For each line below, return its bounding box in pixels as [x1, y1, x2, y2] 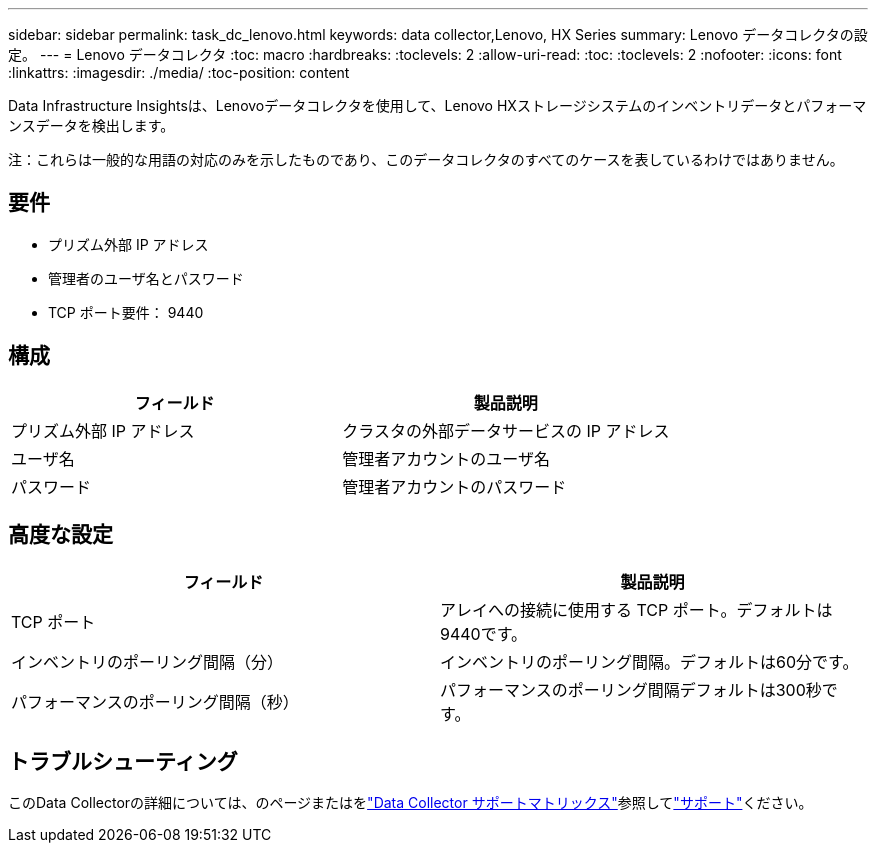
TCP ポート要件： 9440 [48, 303, 204, 321]
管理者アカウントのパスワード [342, 476, 567, 497]
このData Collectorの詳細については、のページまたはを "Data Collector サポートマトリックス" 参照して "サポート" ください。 [8, 794, 813, 812]
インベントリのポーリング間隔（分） [11, 651, 284, 672]
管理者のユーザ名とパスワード [48, 269, 244, 287]
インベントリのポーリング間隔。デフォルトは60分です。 [440, 651, 859, 672]
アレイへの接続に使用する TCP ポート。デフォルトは [440, 599, 833, 620]
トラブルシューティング [8, 748, 238, 774]
